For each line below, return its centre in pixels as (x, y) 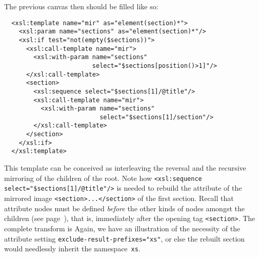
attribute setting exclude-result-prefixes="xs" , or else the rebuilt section (125, 238)
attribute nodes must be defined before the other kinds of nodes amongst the (124, 208)
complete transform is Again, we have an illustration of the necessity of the (122, 228)
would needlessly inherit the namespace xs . (72, 249)
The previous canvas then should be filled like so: (81, 6)
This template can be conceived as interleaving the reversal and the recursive (125, 168)
